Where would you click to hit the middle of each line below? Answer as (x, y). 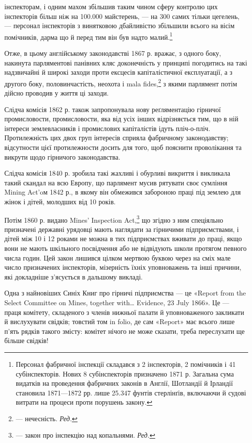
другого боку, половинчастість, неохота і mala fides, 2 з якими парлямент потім (121, 82)
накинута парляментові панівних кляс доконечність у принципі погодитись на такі (126, 62)
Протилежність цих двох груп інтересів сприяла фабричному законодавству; (117, 138)
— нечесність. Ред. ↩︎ (47, 418)
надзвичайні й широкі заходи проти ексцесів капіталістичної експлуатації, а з (119, 72)
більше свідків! (27, 340)
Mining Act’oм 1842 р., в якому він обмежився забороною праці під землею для (123, 192)
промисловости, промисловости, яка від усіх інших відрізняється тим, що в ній (121, 119)
